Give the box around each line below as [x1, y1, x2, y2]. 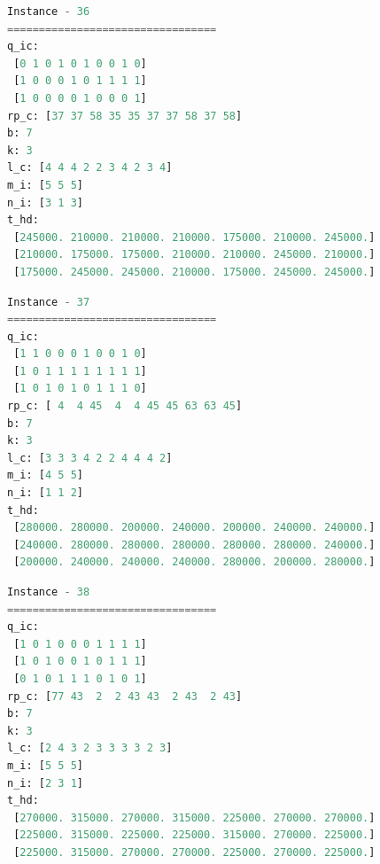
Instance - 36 [7, 5, 90, 18]
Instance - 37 [7, 295, 90, 308]
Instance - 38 [7, 586, 90, 598]
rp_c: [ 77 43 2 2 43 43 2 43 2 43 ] [7, 689, 243, 703]
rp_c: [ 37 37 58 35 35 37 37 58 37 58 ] [7, 109, 243, 122]
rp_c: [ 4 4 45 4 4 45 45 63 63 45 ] [7, 400, 243, 413]
